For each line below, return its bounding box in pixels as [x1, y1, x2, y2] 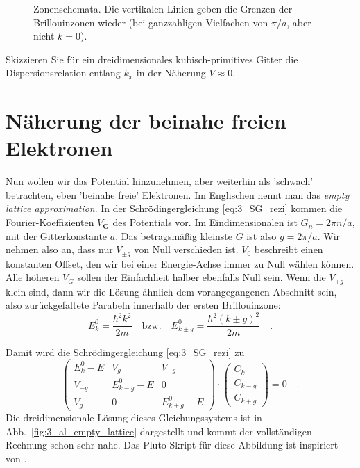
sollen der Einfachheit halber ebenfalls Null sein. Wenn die [77, 270, 326, 284]
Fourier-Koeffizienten [6, 215, 94, 229]
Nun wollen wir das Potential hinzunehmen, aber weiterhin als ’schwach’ [6, 174, 314, 188]
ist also [246, 228, 277, 243]
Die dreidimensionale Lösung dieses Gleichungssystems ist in [6, 410, 262, 425]
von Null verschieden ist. [134, 242, 239, 257]
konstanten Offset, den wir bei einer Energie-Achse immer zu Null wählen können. [6, 256, 354, 271]
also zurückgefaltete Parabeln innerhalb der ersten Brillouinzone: [6, 298, 281, 312]
